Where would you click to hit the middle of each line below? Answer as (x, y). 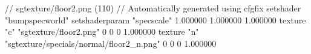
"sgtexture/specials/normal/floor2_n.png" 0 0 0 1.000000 (111, 43)
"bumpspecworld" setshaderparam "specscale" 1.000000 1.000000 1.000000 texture (155, 19)
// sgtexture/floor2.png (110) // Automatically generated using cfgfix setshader (153, 8)
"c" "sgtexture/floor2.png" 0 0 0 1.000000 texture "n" (102, 31)
